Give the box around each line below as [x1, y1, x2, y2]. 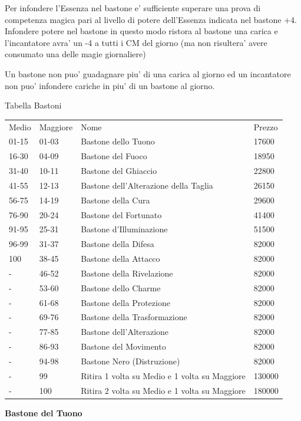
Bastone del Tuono [5, 406, 82, 419]
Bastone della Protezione [81, 296, 170, 308]
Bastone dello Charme [81, 281, 161, 294]
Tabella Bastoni [5, 99, 62, 111]
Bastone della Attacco [81, 252, 160, 265]
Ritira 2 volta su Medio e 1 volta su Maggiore [81, 384, 246, 396]
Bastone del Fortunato [81, 208, 162, 221]
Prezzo [253, 120, 278, 133]
